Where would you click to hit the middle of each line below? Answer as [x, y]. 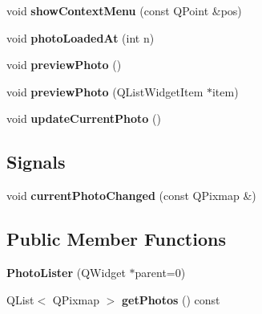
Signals [36, 162]
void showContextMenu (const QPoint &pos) [124, 10]
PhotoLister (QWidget [66, 272]
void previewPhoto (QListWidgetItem [105, 91]
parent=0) [160, 272]
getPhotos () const [171, 299]
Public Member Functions [116, 239]
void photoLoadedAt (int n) [81, 37]
